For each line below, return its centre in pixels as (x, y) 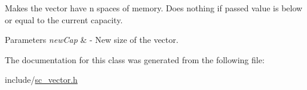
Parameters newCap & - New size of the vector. (92, 40)
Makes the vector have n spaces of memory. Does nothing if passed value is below (154, 8)
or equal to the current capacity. (64, 19)
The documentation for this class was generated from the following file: (135, 59)
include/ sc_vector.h (41, 80)
